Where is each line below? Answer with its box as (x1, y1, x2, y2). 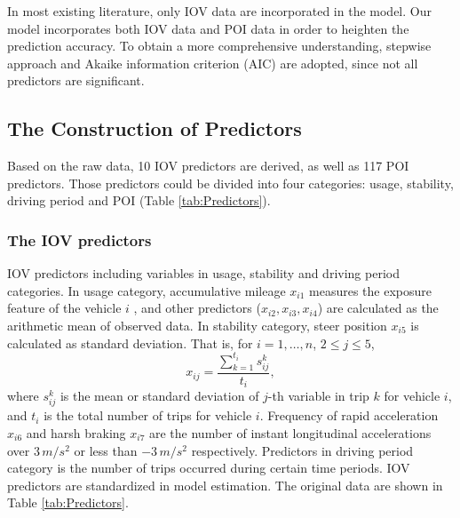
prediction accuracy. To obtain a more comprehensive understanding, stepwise (7, 36, 432, 55)
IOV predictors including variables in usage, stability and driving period (7, 264, 400, 283)
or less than (74, 441, 138, 459)
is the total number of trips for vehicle (44, 406, 252, 425)
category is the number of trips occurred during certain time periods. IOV (7, 458, 410, 477)
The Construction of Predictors (7, 115, 302, 142)
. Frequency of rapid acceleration (259, 406, 439, 425)
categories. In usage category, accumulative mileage (7, 281, 286, 299)
